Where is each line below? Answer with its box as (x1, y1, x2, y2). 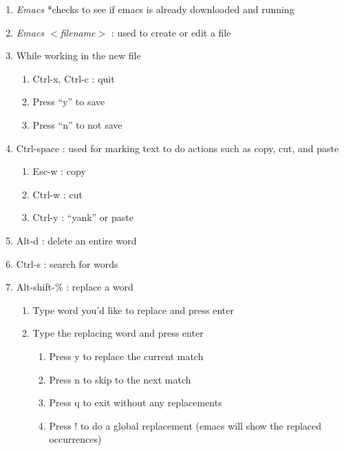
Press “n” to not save (32, 117, 122, 132)
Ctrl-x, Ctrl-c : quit (32, 71, 115, 85)
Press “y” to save (32, 94, 105, 109)
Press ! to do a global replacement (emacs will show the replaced (49, 418, 322, 432)
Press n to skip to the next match (49, 372, 191, 386)
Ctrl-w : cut (32, 187, 83, 201)
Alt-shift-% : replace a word (16, 280, 133, 294)
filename (60, 25, 96, 39)
